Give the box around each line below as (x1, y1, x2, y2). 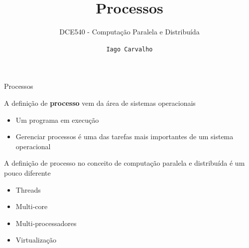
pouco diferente (4, 167, 51, 178)
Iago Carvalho (106, 45, 153, 53)
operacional (15, 141, 51, 151)
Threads (15, 184, 41, 195)
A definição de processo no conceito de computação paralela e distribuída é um (4, 158, 245, 168)
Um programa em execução (15, 114, 99, 125)
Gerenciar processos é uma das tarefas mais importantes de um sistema (15, 131, 234, 142)
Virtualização (15, 235, 57, 245)
